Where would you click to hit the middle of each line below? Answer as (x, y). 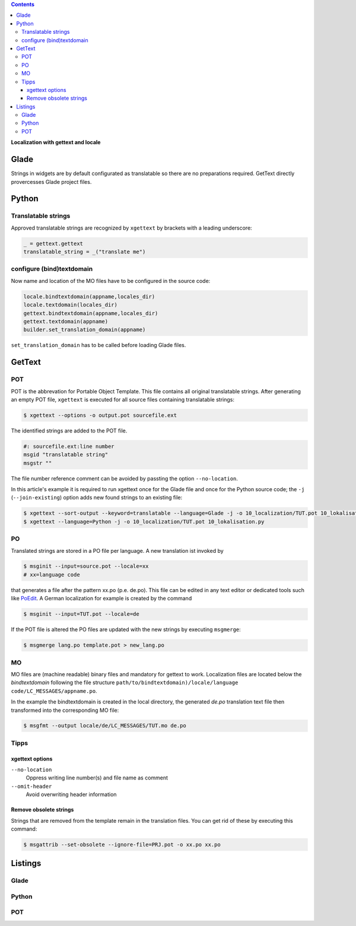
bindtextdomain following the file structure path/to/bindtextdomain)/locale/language (125, 683)
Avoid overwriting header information (71, 794)
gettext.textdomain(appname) (66, 321)
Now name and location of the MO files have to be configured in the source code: (111, 281)
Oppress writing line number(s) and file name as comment (97, 778)
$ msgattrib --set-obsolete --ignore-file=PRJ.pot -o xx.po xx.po (122, 844)
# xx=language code (52, 575)
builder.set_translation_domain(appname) (85, 330)
